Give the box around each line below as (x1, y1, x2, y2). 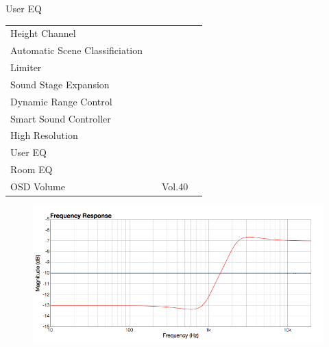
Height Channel (10, 26, 76, 40)
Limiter (10, 60, 42, 75)
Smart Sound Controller (10, 111, 111, 125)
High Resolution (10, 128, 78, 142)
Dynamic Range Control (10, 94, 112, 108)
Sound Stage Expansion (10, 77, 110, 91)
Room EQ (10, 162, 53, 177)
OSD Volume (10, 179, 65, 193)
